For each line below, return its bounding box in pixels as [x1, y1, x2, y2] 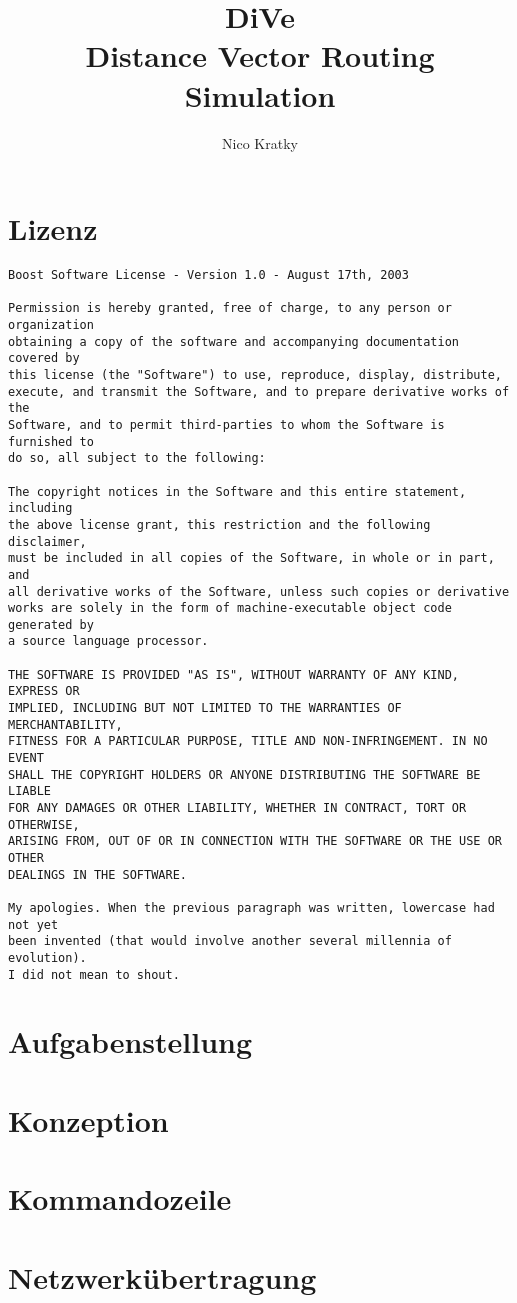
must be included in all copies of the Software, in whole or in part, [8, 551, 495, 566]
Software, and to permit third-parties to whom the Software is [8, 417, 445, 432]
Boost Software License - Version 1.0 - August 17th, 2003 [8, 268, 409, 283]
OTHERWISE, [8, 817, 80, 832]
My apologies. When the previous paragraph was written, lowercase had [8, 900, 495, 915]
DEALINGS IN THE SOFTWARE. [8, 867, 187, 882]
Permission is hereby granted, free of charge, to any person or [8, 301, 452, 316]
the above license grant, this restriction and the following [8, 517, 431, 532]
